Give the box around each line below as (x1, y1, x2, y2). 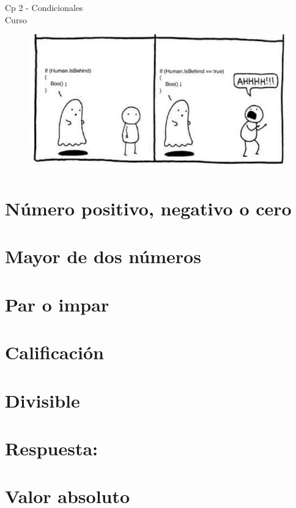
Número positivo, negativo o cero (5, 196, 292, 221)
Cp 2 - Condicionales (5, 1, 83, 13)
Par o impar (5, 291, 109, 316)
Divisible (5, 387, 80, 413)
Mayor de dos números (5, 244, 201, 269)
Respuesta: (5, 435, 98, 460)
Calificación (5, 340, 104, 365)
